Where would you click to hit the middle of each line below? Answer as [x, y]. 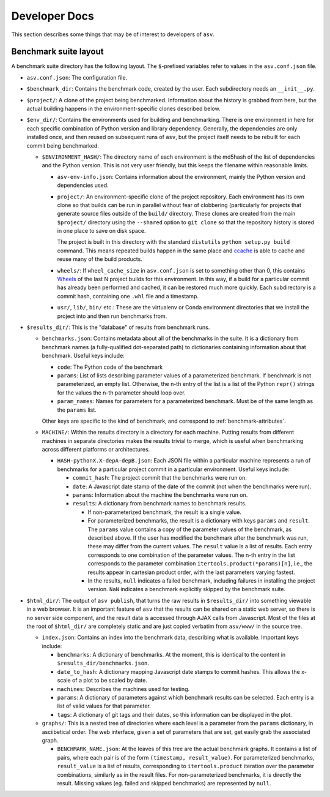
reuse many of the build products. [100, 259]
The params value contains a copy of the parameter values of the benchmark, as [190, 529]
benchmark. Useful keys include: [83, 356]
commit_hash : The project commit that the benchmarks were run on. [160, 478]
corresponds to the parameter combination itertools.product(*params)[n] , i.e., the [200, 564]
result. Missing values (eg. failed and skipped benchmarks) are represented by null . [164, 783]
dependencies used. [83, 185]
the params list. [77, 410]
